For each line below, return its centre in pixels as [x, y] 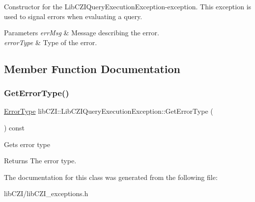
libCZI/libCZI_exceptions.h [46, 193]
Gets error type [27, 144]
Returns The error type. [40, 161]
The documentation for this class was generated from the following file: [111, 177]
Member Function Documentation [92, 68]
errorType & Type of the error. [51, 42]
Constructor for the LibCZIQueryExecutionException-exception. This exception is [128, 6]
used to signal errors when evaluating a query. [73, 16]
